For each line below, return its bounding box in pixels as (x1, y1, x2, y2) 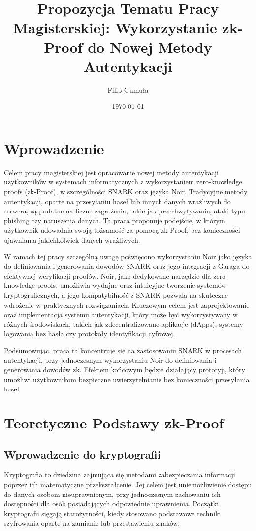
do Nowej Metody (88, 36, 212, 57)
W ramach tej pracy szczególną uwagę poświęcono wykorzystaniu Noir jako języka (4, 251, 252, 261)
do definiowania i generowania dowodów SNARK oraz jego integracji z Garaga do (4, 261, 250, 271)
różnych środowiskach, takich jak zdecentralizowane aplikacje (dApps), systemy (4, 319, 243, 329)
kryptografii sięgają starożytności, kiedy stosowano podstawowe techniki (4, 508, 221, 518)
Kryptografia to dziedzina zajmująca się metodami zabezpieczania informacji (4, 469, 235, 480)
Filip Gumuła (107, 84, 149, 95)
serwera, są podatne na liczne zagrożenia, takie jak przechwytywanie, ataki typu (4, 206, 245, 216)
